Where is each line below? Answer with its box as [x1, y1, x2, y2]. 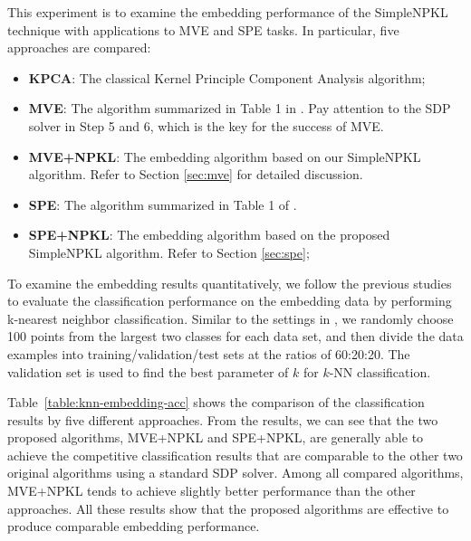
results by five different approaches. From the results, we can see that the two [7, 410, 438, 429]
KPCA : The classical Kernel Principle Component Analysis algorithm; [28, 68, 426, 87]
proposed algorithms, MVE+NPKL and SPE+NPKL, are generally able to [7, 428, 424, 447]
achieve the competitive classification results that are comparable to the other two [7, 445, 463, 464]
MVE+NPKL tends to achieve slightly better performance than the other [7, 481, 416, 500]
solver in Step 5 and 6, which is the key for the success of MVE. [28, 116, 384, 135]
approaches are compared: [7, 38, 151, 57]
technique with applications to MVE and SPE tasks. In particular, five [7, 20, 399, 39]
